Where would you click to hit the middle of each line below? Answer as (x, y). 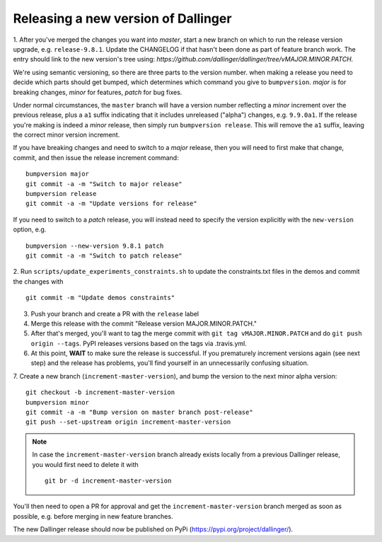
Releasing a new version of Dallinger (122, 18)
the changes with (38, 281)
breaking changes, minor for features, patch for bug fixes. (98, 92)
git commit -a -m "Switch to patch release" (104, 255)
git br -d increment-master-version (108, 481)
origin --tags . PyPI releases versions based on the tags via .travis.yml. (139, 343)
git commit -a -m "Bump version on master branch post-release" (140, 413)
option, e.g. (30, 229)
